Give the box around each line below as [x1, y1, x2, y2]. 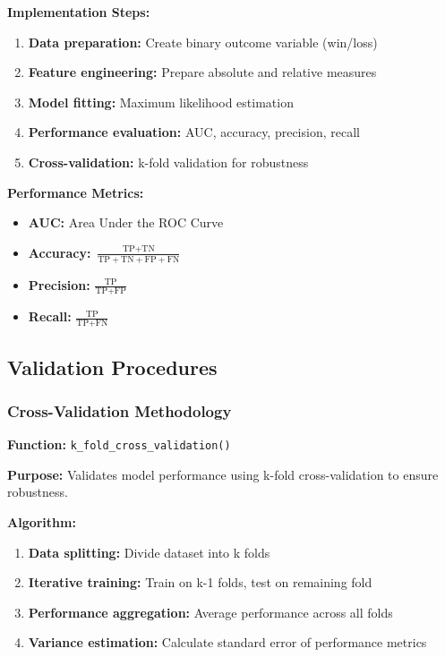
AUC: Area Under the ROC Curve [28, 213, 224, 232]
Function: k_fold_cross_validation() [7, 435, 231, 454]
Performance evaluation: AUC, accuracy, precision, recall [28, 123, 360, 141]
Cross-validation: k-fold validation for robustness [28, 152, 309, 171]
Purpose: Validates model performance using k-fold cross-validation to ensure [7, 465, 439, 483]
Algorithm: [7, 513, 76, 532]
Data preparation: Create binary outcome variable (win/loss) [28, 32, 378, 51]
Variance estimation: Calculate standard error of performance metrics [28, 633, 427, 652]
